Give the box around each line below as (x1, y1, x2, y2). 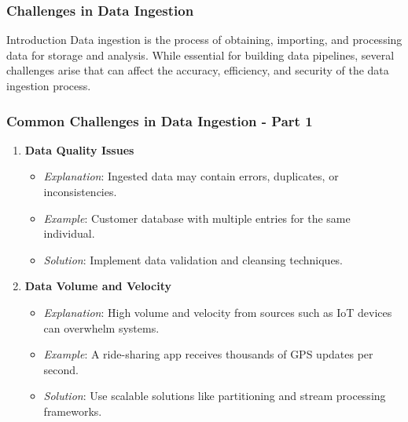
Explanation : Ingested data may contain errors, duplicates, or (43, 168, 339, 184)
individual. (43, 225, 95, 242)
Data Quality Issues (24, 141, 134, 158)
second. (43, 361, 79, 377)
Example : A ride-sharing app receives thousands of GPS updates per (43, 346, 373, 362)
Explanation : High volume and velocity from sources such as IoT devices (43, 304, 392, 320)
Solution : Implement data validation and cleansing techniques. (43, 251, 344, 267)
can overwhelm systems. (43, 319, 160, 336)
